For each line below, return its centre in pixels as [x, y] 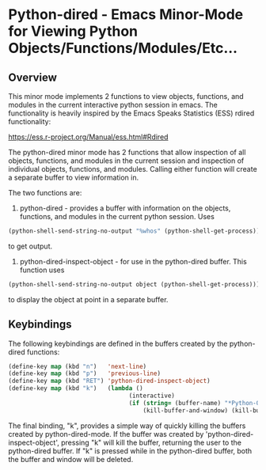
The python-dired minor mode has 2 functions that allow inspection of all [127, 152]
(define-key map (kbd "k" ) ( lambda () [76, 389]
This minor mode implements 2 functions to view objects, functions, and [126, 96]
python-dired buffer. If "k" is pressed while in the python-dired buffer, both [130, 451]
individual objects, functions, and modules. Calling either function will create [133, 169]
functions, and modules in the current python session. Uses [117, 216]
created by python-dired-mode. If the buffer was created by [106, 434]
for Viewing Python [73, 31]
